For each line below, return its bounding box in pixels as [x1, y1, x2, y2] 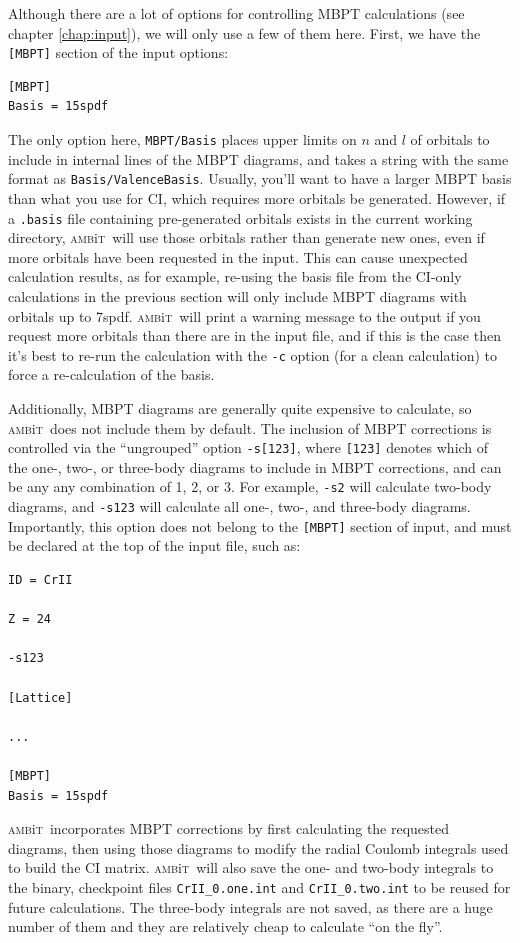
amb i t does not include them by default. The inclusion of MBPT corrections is [8, 417, 492, 438]
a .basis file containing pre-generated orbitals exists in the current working [8, 207, 473, 228]
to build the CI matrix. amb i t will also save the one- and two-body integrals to [8, 857, 494, 878]
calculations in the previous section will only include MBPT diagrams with [8, 285, 467, 306]
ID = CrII [8, 573, 73, 587]
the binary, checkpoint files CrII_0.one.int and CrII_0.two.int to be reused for [8, 876, 511, 897]
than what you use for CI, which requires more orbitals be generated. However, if [8, 187, 506, 208]
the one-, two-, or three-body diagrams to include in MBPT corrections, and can [8, 456, 502, 477]
